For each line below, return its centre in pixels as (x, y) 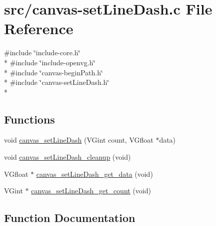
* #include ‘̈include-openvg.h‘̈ (50, 62)
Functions (29, 119)
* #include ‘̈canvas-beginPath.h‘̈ (53, 72)
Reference (39, 28)
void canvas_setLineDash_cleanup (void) (67, 157)
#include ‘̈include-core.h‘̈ (42, 52)
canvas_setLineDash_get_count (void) (91, 191)
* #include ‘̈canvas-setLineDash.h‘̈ (57, 82)
